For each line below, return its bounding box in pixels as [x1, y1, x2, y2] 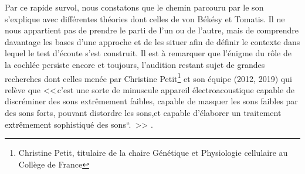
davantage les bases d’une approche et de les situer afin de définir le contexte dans [5, 35, 300, 47]
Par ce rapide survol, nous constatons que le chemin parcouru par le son [5, 1, 264, 13]
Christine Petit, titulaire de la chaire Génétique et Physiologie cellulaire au [18, 146, 288, 159]
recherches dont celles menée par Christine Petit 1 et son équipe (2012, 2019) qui [5, 70, 292, 84]
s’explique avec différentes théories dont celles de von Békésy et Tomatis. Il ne [5, 12, 285, 25]
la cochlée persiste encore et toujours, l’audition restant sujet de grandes [5, 58, 265, 70]
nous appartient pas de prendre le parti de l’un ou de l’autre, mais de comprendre [5, 24, 299, 36]
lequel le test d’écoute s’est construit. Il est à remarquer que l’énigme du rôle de [5, 47, 292, 59]
